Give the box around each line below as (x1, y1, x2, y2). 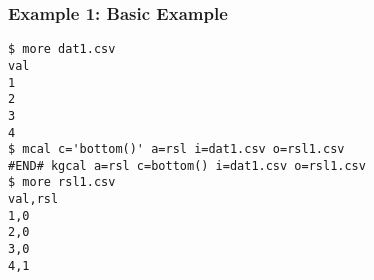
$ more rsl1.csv (8, 175, 116, 190)
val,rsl (8, 192, 59, 207)
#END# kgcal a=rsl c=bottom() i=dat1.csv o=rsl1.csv (8, 158, 366, 173)
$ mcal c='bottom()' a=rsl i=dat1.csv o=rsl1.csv (8, 142, 345, 157)
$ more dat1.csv (8, 42, 116, 57)
